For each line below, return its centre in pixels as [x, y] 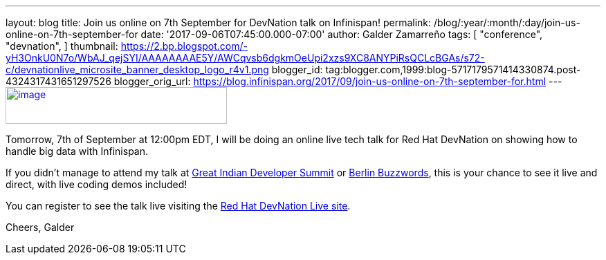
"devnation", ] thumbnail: [62, 46]
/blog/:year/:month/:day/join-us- [507, 22]
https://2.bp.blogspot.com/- [184, 46]
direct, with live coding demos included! [97, 184]
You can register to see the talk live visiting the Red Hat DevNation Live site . [178, 206]
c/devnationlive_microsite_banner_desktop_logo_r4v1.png [137, 69]
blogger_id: [297, 69]
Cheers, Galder [40, 227]
